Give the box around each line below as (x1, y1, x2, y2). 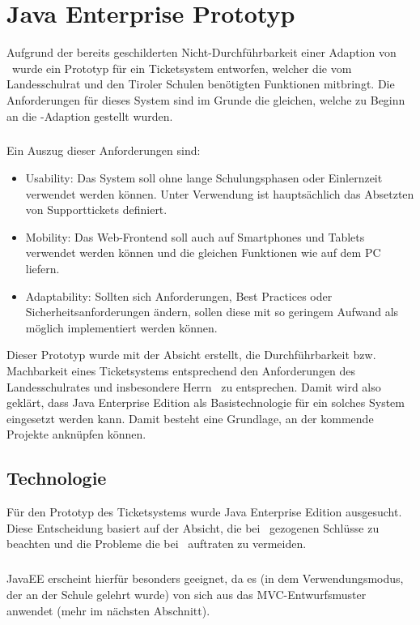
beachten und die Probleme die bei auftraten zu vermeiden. (6, 535, 307, 552)
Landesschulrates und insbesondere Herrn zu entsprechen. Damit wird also (6, 378, 381, 395)
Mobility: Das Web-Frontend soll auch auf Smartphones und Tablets (25, 228, 365, 245)
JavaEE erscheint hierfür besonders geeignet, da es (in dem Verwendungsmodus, (6, 570, 404, 587)
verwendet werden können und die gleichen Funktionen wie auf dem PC (25, 244, 381, 261)
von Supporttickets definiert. (25, 201, 168, 218)
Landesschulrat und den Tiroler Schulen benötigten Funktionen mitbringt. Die (6, 75, 395, 92)
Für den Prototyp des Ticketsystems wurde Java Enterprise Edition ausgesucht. (6, 503, 402, 520)
